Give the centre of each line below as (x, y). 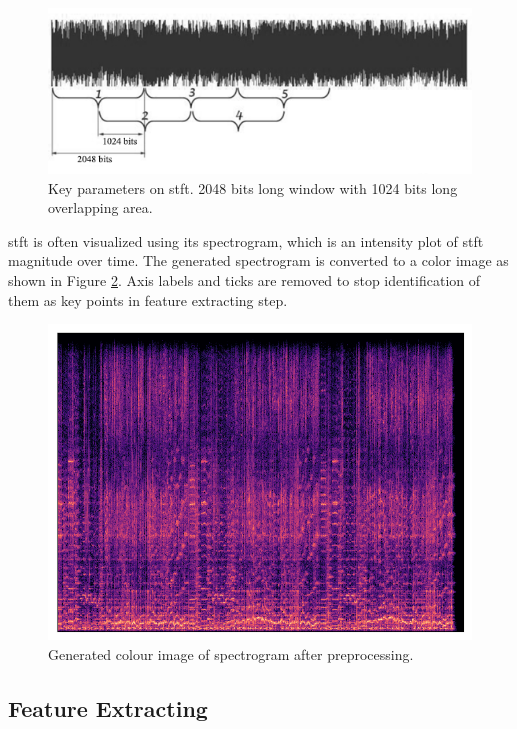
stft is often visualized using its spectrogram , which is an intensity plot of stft (246, 240)
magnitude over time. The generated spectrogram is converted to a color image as (258, 260)
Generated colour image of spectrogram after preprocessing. (231, 654)
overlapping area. (100, 207)
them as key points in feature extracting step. (148, 299)
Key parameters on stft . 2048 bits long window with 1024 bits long (253, 187)
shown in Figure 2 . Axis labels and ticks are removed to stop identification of (244, 279)
